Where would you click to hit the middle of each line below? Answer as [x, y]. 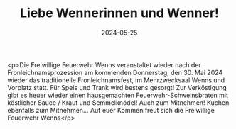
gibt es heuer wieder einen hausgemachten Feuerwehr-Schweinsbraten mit [118, 95]
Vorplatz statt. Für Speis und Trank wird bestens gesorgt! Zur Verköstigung [117, 87]
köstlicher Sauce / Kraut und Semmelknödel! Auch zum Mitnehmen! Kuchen [118, 102]
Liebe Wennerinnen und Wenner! [119, 13]
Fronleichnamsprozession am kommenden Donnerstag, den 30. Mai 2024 [115, 72]
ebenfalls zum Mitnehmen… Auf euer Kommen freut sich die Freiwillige [111, 110]
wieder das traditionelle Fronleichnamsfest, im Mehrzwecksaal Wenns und [116, 80]
